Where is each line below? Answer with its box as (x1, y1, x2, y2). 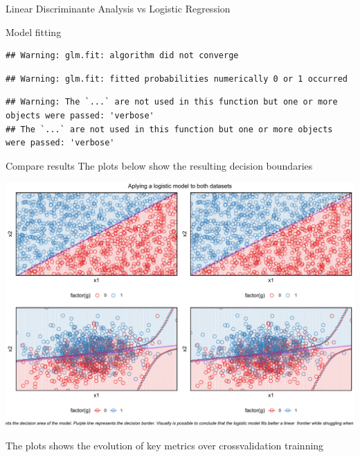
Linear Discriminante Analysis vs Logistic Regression (6, 1, 231, 15)
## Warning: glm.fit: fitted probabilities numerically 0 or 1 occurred (6, 73, 348, 84)
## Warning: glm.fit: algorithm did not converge (6, 51, 239, 61)
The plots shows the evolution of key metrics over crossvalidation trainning (6, 438, 324, 453)
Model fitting (6, 24, 62, 39)
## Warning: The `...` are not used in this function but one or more (6, 97, 338, 107)
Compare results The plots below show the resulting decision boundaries (6, 158, 313, 172)
